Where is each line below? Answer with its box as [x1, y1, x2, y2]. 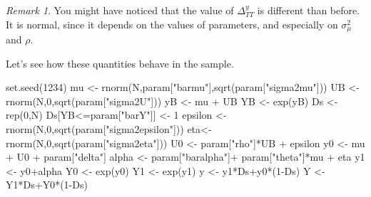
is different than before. [257, 3, 360, 17]
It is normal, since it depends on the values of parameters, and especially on [6, 16, 338, 31]
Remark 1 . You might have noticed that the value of [6, 3, 234, 17]
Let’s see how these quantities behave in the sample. [6, 55, 234, 70]
